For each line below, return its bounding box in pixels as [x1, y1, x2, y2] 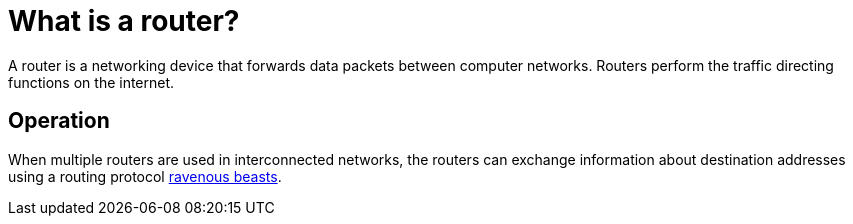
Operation [8, 108, 110, 134]
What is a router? [8, 4, 240, 38]
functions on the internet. [8, 73, 175, 91]
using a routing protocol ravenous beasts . [8, 167, 282, 185]
